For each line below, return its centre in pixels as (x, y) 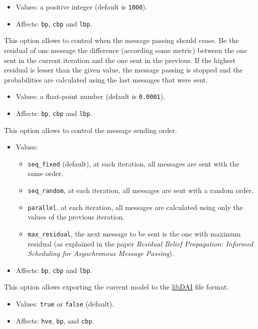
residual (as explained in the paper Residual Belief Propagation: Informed (140, 243)
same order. (45, 173)
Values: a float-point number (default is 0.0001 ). (90, 96)
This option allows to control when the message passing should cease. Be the (121, 40)
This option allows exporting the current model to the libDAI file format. (116, 287)
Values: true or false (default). (65, 304)
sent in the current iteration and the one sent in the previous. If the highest (120, 60)
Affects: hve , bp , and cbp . (55, 320)
